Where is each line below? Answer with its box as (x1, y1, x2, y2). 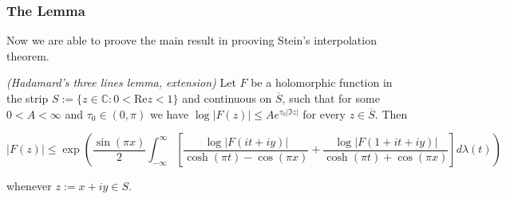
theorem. (6, 47, 49, 64)
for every (302, 105, 346, 122)
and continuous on (182, 90, 272, 106)
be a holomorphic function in (251, 74, 393, 91)
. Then (374, 105, 408, 122)
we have (149, 105, 189, 122)
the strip (6, 90, 49, 106)
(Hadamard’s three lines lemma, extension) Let (6, 74, 236, 91)
